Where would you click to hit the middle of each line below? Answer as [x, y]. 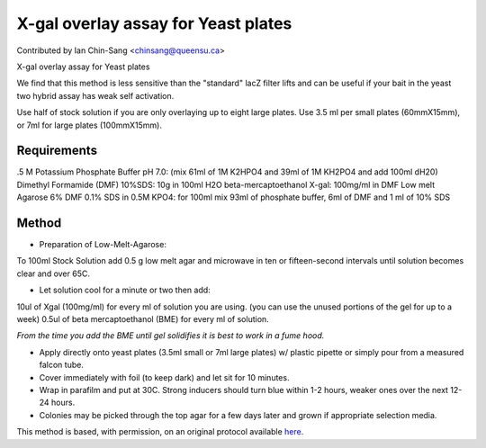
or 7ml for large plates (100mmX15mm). [89, 125]
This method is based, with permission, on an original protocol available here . [160, 432]
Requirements [57, 151]
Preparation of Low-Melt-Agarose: [103, 245]
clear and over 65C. [53, 273]
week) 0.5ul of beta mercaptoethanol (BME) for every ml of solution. [143, 319]
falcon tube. [62, 365]
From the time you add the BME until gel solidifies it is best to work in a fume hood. [171, 336]
